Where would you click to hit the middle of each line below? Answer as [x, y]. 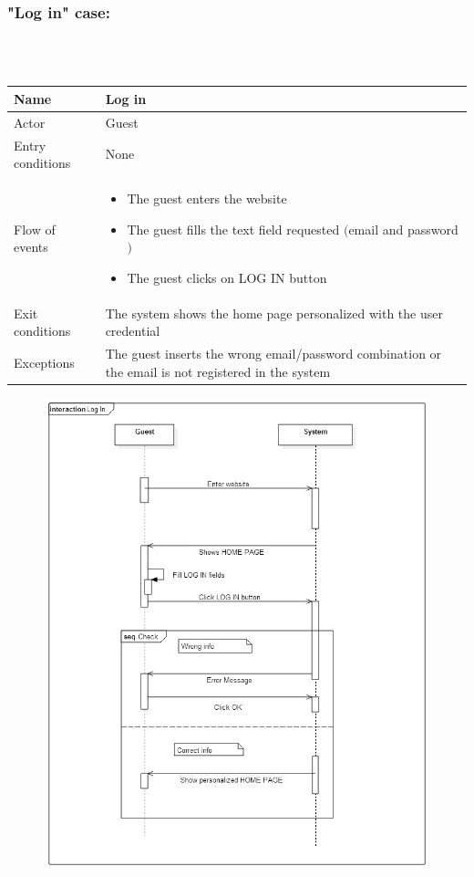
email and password [403, 229]
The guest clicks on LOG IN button [227, 277]
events [31, 247]
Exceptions [44, 362]
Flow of [35, 229]
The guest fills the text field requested [233, 229]
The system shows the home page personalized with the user [274, 313]
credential [133, 331]
